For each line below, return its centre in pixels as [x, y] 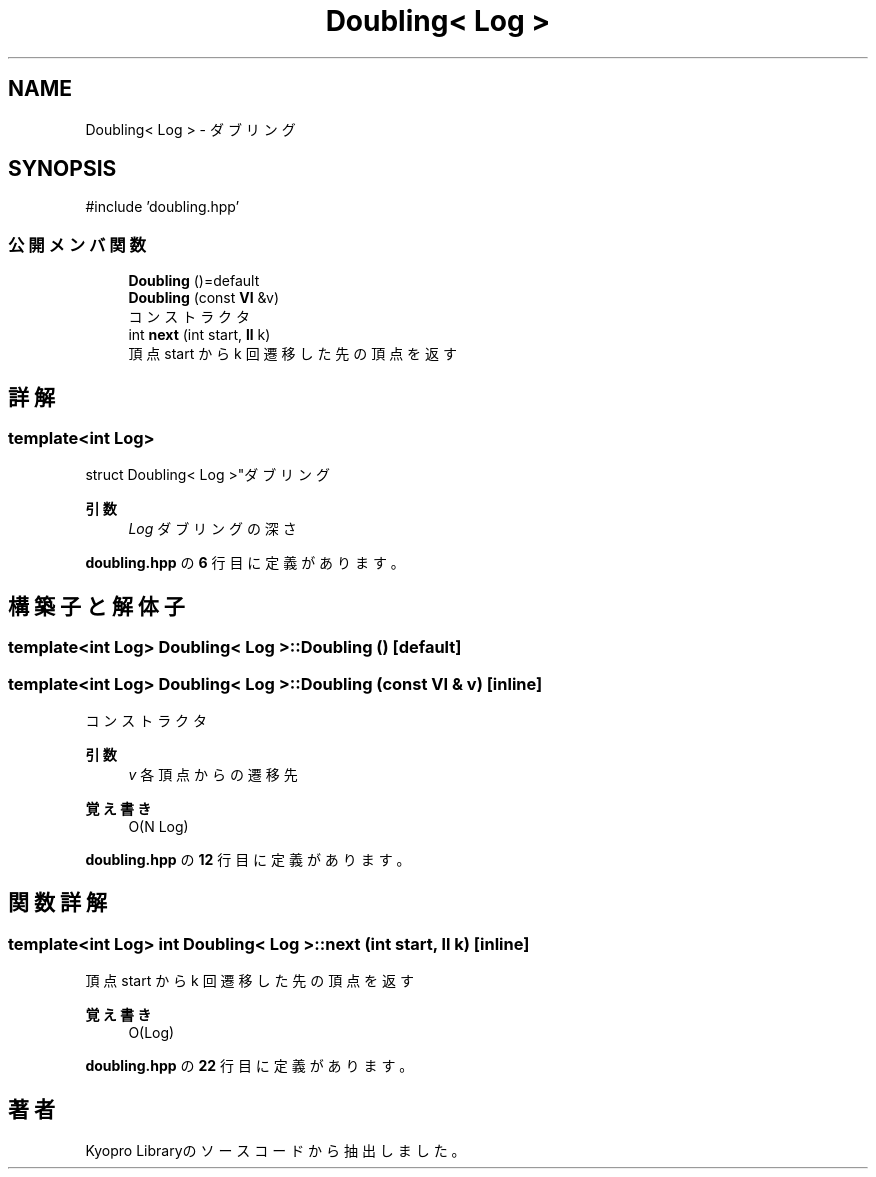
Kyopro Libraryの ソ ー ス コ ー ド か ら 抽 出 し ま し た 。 [275, 1151]
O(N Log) [158, 826]
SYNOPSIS [62, 169]
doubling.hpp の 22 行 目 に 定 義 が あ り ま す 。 [249, 1066]
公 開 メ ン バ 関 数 [77, 244]
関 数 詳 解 [57, 903]
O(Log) [151, 1033]
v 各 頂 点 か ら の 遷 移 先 [213, 774]
